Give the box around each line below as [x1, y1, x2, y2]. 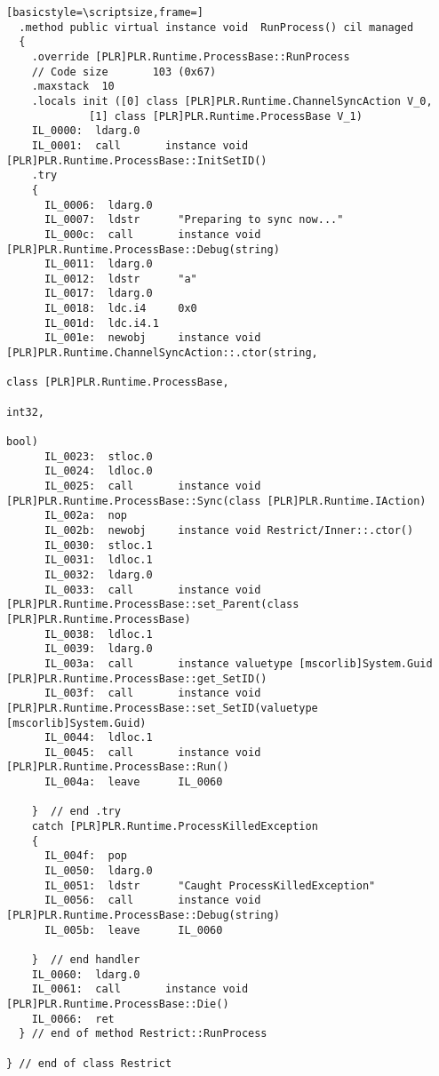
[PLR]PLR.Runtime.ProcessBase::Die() [6, 997, 229, 1010]
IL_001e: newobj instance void [44, 331, 261, 345]
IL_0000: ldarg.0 [31, 124, 140, 138]
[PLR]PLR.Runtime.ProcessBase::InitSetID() [6, 154, 267, 167]
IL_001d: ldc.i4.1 [44, 316, 159, 330]
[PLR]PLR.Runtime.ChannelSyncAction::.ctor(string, [6, 347, 318, 360]
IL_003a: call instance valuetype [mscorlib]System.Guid [44, 657, 433, 670]
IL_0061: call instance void [31, 983, 249, 996]
